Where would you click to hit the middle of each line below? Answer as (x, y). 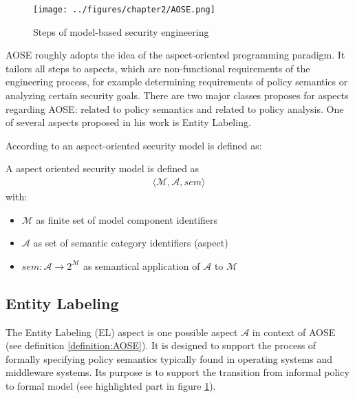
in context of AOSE (294, 332)
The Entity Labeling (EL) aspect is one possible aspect (122, 332)
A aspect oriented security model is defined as (103, 168)
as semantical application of (141, 265)
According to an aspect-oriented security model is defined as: (134, 145)
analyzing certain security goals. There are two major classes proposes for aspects (177, 95)
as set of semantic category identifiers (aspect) (131, 243)
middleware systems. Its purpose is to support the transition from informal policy (177, 372)
